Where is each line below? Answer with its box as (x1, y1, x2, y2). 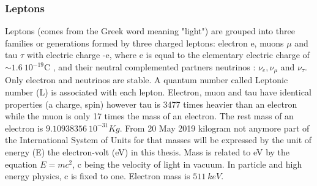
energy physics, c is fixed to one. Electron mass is (5, 169, 190, 182)
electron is (5, 121, 43, 134)
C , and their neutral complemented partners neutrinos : (44, 61, 256, 73)
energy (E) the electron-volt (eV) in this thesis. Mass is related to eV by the (5, 146, 290, 158)
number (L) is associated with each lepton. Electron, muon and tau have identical (5, 86, 311, 99)
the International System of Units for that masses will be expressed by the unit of (5, 133, 312, 146)
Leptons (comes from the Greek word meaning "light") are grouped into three (5, 24, 295, 37)
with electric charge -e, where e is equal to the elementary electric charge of (26, 48, 310, 61)
